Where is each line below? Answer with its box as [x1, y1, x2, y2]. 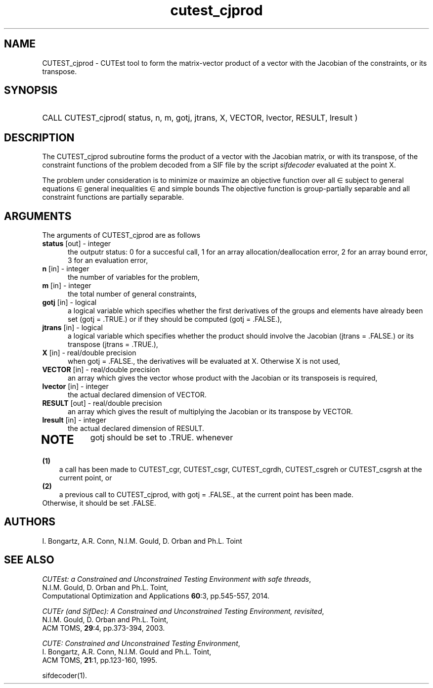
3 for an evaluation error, [68, 256, 148, 265]
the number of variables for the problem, [68, 273, 200, 282]
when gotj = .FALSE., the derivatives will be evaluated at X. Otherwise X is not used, [68, 357, 341, 366]
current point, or [59, 473, 112, 482]
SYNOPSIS [4, 84, 58, 97]
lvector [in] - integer [42, 382, 109, 391]
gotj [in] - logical [42, 298, 97, 307]
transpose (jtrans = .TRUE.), [68, 340, 158, 349]
